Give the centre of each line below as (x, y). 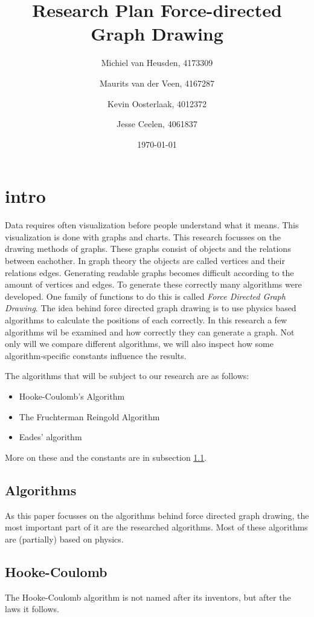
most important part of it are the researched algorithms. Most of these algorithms (156, 527)
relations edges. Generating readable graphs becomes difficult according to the (149, 272)
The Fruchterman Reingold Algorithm (89, 416)
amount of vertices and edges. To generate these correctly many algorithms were (153, 284)
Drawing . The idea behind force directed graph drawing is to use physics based (151, 308)
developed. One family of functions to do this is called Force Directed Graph (145, 296)
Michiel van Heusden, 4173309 (157, 63)
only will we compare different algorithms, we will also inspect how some (139, 344)
